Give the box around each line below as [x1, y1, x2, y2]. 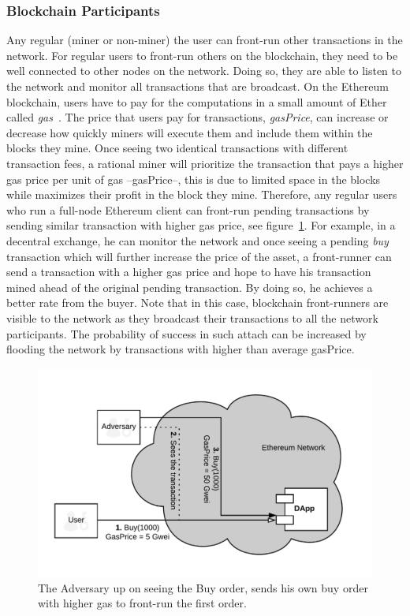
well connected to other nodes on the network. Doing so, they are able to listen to [6, 62, 402, 79]
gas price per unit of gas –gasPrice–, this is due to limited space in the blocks [6, 170, 381, 187]
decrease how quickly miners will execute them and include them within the [6, 124, 373, 140]
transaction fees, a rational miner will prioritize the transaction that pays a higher [6, 155, 404, 171]
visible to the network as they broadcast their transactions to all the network [6, 309, 378, 326]
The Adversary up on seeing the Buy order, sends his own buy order [38, 579, 368, 595]
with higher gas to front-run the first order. [38, 595, 247, 611]
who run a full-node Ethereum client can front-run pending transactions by [6, 201, 370, 218]
